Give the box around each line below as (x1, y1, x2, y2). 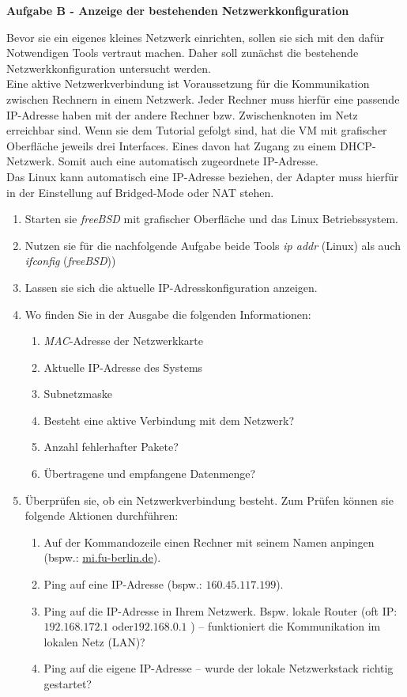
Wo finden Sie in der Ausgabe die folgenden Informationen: (24, 305, 311, 322)
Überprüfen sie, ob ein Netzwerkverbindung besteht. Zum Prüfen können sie (24, 491, 394, 508)
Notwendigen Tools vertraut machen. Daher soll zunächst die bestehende (6, 44, 359, 61)
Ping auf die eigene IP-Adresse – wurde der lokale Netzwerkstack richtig (43, 660, 394, 676)
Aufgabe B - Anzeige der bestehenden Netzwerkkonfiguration (6, 2, 349, 18)
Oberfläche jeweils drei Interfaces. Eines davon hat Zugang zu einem (6, 137, 337, 153)
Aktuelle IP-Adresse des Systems (43, 358, 203, 375)
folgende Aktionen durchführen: (24, 507, 179, 524)
